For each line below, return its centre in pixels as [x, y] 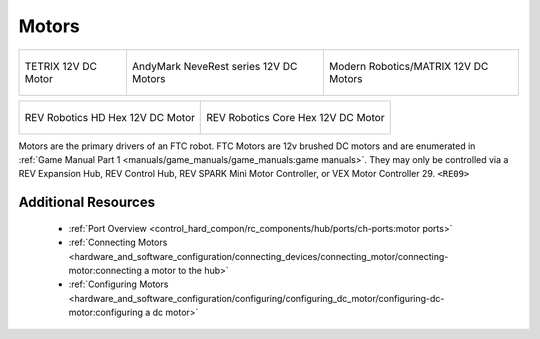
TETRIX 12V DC [61, 66]
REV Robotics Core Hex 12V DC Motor [295, 117]
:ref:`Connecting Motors [118, 242]
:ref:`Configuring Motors [118, 284]
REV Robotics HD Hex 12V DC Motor [109, 117]
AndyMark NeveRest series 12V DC [214, 66]
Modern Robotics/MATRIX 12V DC [408, 66]
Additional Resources [86, 202]
